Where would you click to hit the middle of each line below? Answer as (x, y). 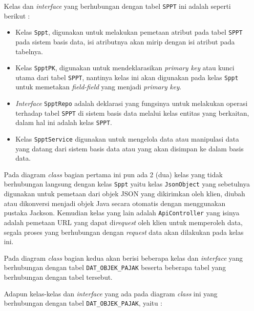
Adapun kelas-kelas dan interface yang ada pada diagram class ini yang (111, 293)
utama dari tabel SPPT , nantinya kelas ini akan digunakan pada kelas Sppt (127, 77)
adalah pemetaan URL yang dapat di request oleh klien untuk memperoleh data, (123, 222)
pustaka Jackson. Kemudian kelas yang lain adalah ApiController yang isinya (122, 213)
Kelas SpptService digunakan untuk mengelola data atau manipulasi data (127, 138)
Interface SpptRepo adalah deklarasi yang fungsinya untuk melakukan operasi (131, 103)
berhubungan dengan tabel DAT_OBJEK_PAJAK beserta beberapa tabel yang (115, 267)
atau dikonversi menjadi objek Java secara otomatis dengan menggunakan (115, 203)
